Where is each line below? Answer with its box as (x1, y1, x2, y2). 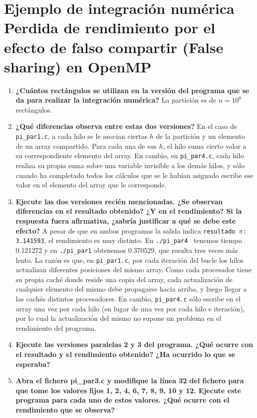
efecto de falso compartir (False (4, 37, 223, 57)
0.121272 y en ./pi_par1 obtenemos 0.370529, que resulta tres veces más (15, 244, 238, 255)
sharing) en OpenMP (4, 56, 152, 76)
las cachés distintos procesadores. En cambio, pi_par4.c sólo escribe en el (15, 293, 241, 303)
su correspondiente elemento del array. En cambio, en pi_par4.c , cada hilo (15, 150, 244, 161)
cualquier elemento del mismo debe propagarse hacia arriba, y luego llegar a (15, 284, 247, 294)
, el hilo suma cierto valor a (163, 140, 247, 151)
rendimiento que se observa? (15, 404, 115, 415)
